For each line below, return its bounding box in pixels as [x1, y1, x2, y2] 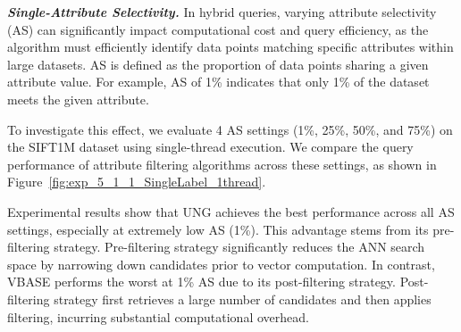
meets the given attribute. [7, 89, 149, 108]
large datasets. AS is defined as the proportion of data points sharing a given [7, 54, 429, 73]
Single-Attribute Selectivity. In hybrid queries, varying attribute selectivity [7, 3, 437, 21]
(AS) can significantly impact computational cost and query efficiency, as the [7, 20, 429, 38]
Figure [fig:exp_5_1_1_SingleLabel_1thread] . [7, 172, 266, 191]
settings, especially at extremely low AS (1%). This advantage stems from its [7, 220, 429, 238]
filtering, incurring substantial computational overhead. [7, 307, 309, 326]
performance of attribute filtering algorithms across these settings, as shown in [7, 154, 437, 173]
